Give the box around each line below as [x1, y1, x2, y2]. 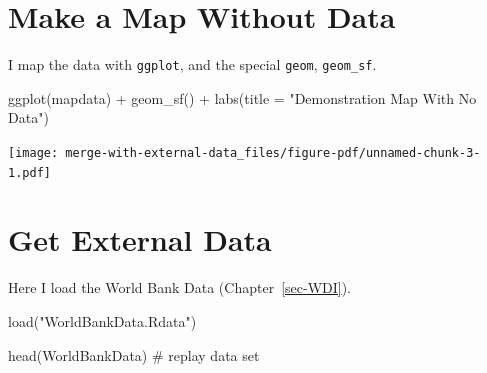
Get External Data [8, 219, 272, 260]
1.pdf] [8, 165, 51, 180]
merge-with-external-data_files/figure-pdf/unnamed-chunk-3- [65, 145, 481, 160]
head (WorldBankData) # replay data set [8, 344, 260, 365]
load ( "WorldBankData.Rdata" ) [8, 311, 197, 331]
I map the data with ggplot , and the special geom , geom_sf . [8, 54, 377, 75]
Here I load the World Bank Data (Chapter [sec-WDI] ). [8, 277, 352, 298]
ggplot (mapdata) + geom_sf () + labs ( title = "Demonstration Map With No [8, 87, 477, 108]
